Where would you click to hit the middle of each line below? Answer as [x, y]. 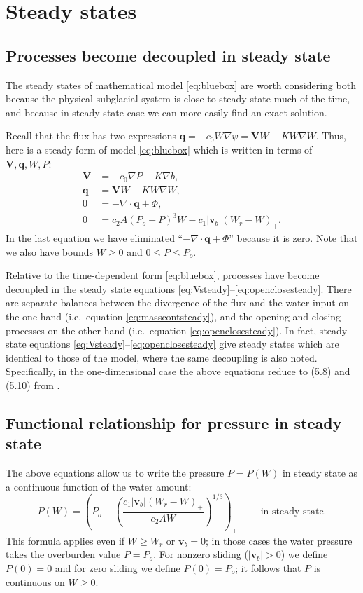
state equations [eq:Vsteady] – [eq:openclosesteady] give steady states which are [172, 344]
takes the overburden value [63, 554]
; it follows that [268, 567]
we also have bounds [49, 251]
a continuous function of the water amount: [99, 486]
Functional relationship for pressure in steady [174, 422]
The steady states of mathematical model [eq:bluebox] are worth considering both [181, 84]
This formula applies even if [65, 540]
